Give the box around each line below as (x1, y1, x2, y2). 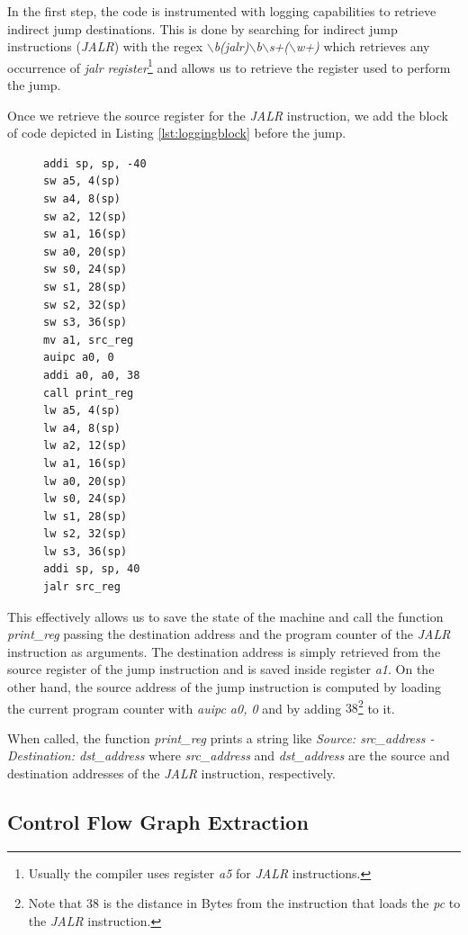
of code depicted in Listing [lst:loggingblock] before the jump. (7, 123, 346, 142)
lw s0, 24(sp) (43, 492, 128, 506)
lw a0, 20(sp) (43, 474, 128, 488)
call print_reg (43, 386, 134, 400)
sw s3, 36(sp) (43, 316, 128, 329)
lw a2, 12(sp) (43, 439, 128, 453)
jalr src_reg (43, 580, 121, 594)
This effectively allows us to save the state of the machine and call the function (7, 607, 444, 625)
